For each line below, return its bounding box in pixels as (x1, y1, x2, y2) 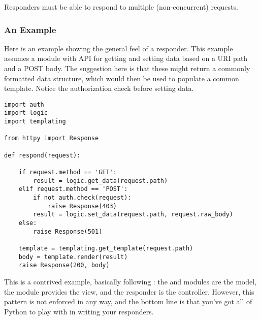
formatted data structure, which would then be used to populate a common (4, 73, 239, 83)
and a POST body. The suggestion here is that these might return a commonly (4, 63, 250, 73)
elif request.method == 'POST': (18, 185, 128, 193)
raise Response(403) (47, 202, 117, 210)
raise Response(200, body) (18, 262, 110, 269)
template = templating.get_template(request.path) (18, 244, 193, 252)
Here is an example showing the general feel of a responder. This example (4, 43, 233, 53)
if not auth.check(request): (33, 194, 132, 201)
